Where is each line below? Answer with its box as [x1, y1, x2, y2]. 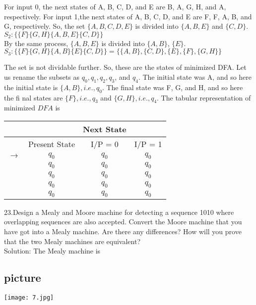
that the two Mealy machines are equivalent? [4, 236, 141, 246]
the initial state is [4, 82, 58, 92]
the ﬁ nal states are [4, 92, 63, 102]
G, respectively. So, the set [4, 21, 85, 31]
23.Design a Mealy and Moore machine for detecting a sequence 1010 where [4, 206, 234, 217]
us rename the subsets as [4, 71, 80, 82]
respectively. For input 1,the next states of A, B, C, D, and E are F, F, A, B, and [4, 11, 252, 21]
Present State [28, 138, 75, 150]
